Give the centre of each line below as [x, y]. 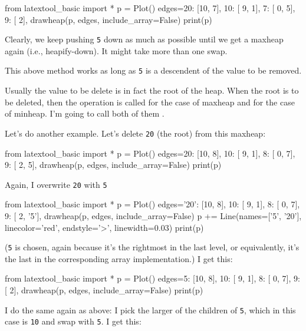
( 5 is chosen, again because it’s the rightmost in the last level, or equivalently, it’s [152, 247]
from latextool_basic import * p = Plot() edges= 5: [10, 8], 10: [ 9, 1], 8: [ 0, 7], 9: [152, 278]
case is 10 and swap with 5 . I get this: [73, 321]
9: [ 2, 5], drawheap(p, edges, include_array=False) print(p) [113, 165]
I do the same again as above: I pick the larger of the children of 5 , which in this [150, 310]
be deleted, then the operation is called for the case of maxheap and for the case [150, 102]
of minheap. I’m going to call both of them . [85, 113]
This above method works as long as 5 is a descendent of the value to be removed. [153, 70]
